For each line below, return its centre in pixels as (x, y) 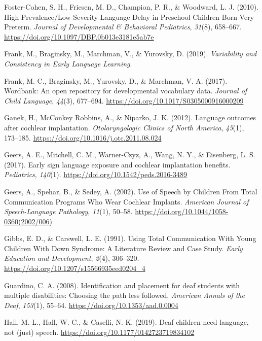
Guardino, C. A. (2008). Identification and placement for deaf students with (122, 285)
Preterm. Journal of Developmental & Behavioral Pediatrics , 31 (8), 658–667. (123, 27)
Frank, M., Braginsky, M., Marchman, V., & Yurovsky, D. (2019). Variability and (130, 54)
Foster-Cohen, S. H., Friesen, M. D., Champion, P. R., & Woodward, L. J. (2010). (132, 7)
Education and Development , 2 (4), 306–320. (72, 258)
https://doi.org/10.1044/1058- (182, 211)
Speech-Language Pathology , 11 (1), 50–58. (68, 211)
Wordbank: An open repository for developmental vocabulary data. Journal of (126, 91)
